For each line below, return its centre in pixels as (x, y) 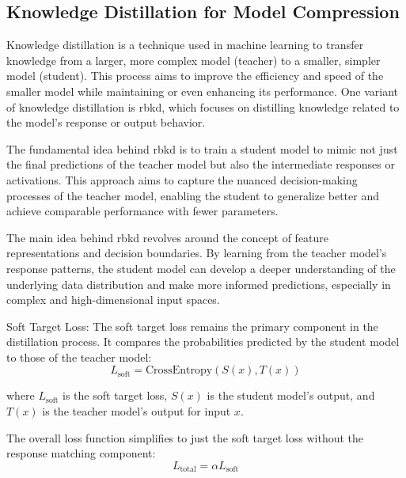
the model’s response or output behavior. (106, 122)
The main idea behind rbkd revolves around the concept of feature (168, 237)
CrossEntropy (179, 371)
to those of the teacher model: (79, 357)
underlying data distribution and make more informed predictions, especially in (199, 284)
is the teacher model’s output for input (137, 411)
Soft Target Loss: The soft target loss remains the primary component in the (192, 326)
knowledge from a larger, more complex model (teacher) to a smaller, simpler (194, 60)
